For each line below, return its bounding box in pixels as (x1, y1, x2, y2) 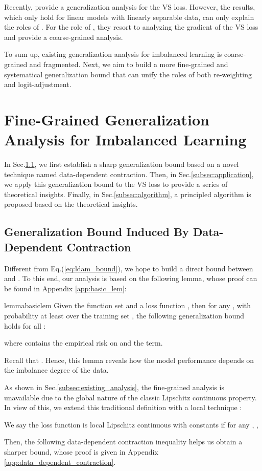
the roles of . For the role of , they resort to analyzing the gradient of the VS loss (4, 22, 258, 32)
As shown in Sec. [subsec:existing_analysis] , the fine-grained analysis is (4, 381, 224, 392)
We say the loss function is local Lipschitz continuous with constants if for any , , (4, 419, 258, 430)
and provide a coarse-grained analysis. (4, 31, 123, 42)
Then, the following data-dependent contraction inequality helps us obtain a (4, 436, 243, 447)
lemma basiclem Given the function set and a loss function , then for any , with (4, 300, 251, 311)
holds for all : (4, 320, 46, 331)
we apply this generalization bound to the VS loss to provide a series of (4, 179, 228, 189)
